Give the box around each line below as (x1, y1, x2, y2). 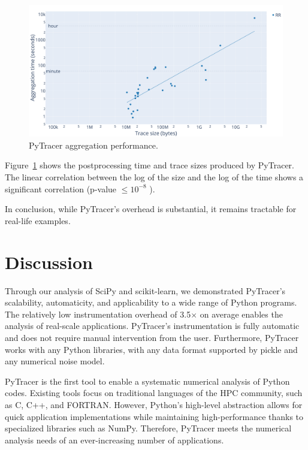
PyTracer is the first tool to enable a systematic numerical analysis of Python (5, 375, 290, 387)
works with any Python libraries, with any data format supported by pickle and (5, 343, 298, 355)
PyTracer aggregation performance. (29, 138, 158, 151)
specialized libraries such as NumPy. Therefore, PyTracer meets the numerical (5, 422, 292, 434)
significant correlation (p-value (5, 182, 117, 195)
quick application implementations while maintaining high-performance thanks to (5, 410, 304, 422)
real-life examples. (5, 214, 71, 226)
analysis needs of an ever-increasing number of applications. (5, 433, 224, 446)
